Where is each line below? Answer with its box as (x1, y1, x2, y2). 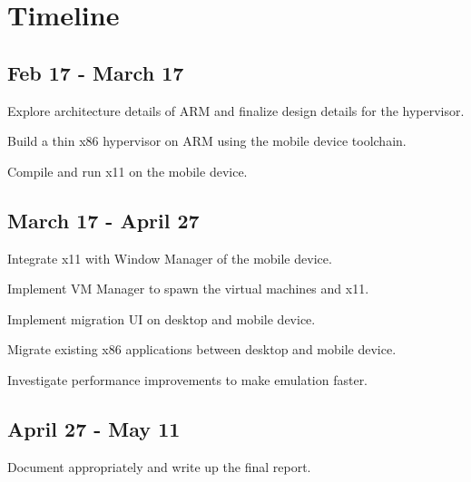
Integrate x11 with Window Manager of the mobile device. (7, 248, 332, 267)
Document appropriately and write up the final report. (7, 457, 311, 476)
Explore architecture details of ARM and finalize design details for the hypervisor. (7, 101, 465, 120)
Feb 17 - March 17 (7, 58, 184, 86)
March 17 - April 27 (7, 206, 200, 234)
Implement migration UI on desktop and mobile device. (7, 309, 316, 328)
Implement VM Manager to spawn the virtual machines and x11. (7, 279, 369, 298)
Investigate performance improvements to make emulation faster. (7, 370, 368, 389)
